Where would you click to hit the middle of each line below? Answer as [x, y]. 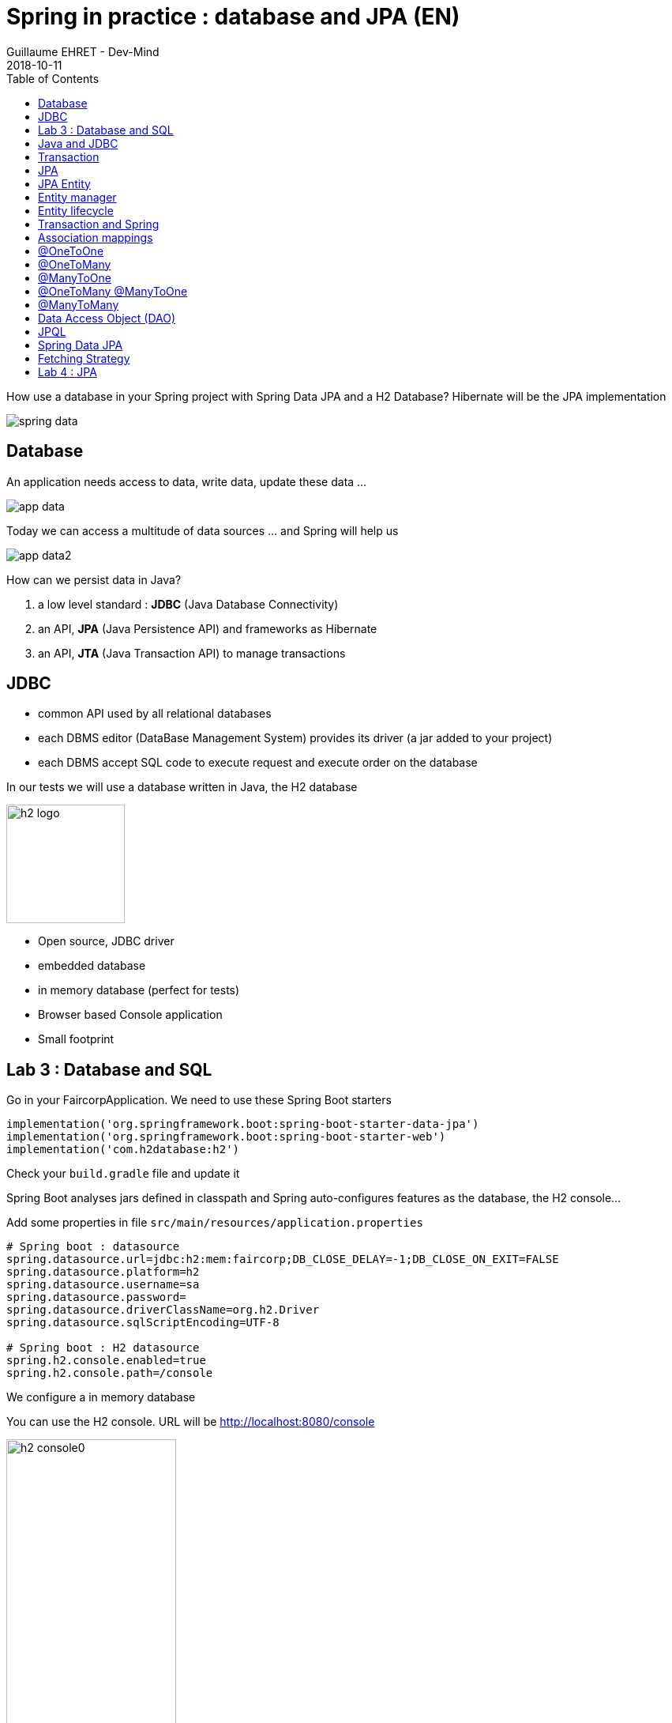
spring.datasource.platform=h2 [103, 1272]
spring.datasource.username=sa [103, 1285]
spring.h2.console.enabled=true [106, 1361]
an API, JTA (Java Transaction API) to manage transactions [192, 653]
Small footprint [76, 1039]
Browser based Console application [130, 1015]
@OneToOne [71, 251]
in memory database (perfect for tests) [139, 990]
